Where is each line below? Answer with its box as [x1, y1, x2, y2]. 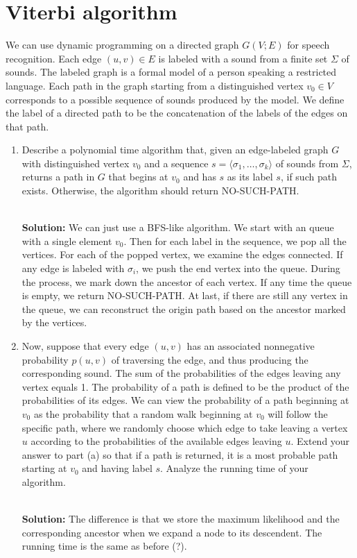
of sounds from [275, 155, 339, 170]
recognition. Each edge [6, 51, 102, 65]
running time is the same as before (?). [21, 539, 187, 553]
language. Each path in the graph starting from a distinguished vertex [6, 78, 304, 92]
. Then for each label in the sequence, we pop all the [123, 233, 347, 248]
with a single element [21, 233, 112, 248]
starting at [21, 461, 67, 475]
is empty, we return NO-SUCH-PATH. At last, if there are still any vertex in [21, 288, 348, 303]
